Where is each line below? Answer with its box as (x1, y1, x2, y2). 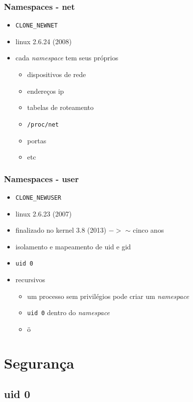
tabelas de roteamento (27, 102, 94, 112)
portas (27, 135, 47, 145)
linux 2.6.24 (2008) (15, 36, 72, 46)
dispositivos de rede (27, 69, 86, 80)
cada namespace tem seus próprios (15, 53, 119, 63)
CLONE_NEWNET (15, 22, 58, 29)
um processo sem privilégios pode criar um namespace (27, 291, 189, 301)
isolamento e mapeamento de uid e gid (15, 241, 131, 251)
